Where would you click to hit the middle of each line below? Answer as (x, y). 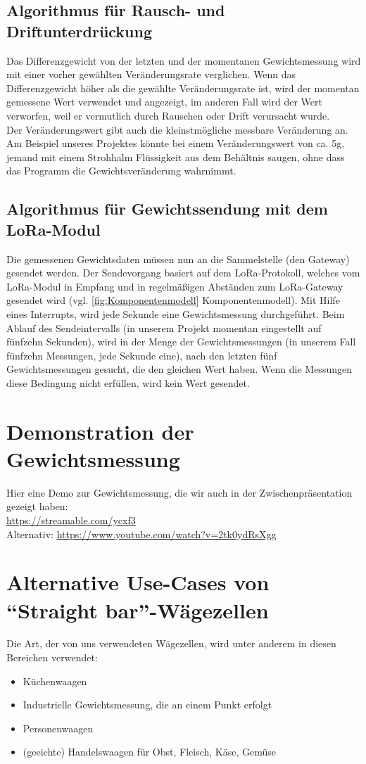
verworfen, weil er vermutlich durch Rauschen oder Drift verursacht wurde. (168, 115)
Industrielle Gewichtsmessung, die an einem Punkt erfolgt (147, 705)
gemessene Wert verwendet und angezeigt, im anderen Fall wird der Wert (164, 102)
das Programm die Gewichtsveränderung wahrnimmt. (121, 171)
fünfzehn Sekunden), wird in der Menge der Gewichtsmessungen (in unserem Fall (181, 342)
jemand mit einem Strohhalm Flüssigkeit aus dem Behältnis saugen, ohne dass (176, 157)
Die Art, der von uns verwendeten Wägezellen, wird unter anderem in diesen (171, 643)
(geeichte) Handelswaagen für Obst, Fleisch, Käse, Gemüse (150, 752)
